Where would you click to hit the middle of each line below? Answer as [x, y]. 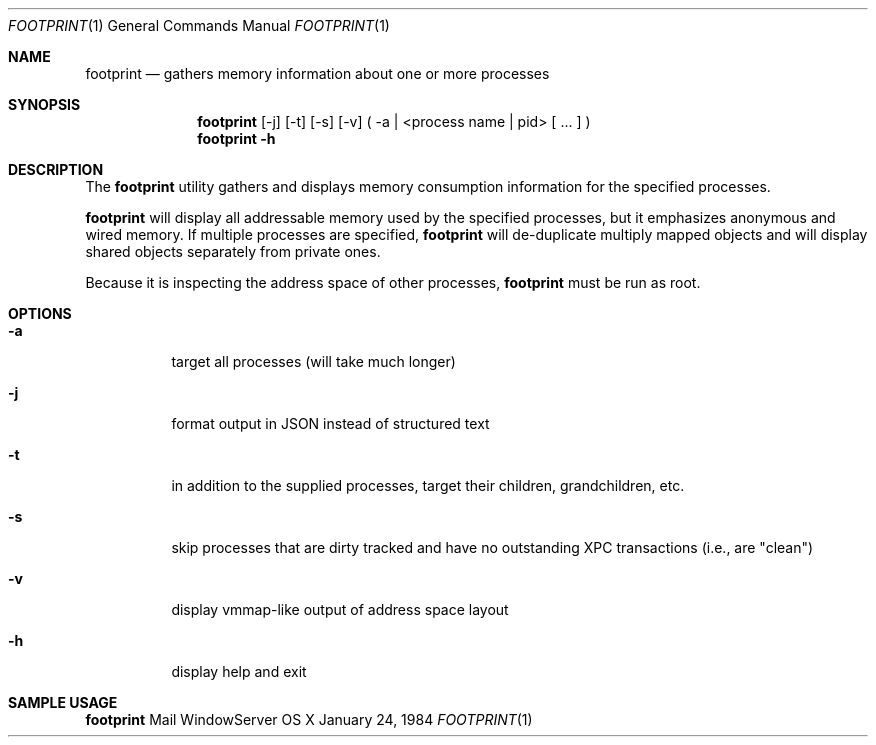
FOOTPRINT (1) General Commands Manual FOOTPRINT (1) [199, 25]
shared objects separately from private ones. [233, 251]
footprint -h [236, 138]
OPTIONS [40, 313]
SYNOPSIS [44, 104]
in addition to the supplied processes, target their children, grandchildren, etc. [428, 485]
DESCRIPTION [56, 169]
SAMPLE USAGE [63, 702]
